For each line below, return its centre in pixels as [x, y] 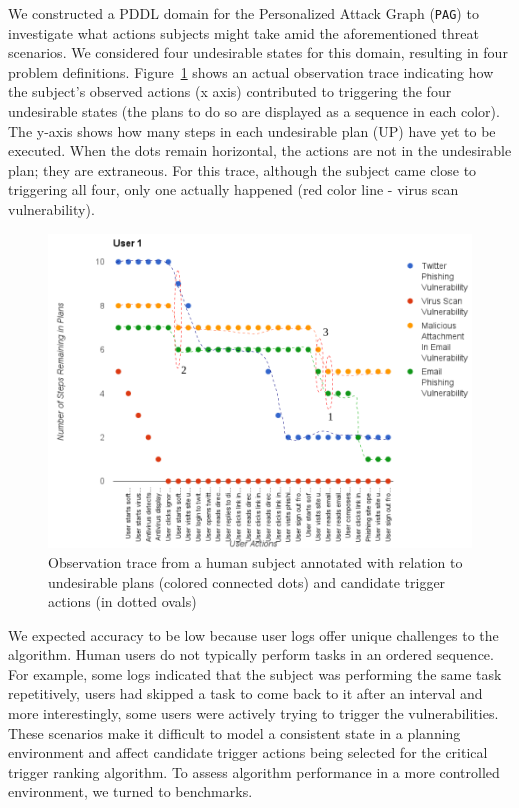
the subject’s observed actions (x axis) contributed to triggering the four [230, 91]
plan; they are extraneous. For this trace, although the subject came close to [242, 169]
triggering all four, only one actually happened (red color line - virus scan [233, 189]
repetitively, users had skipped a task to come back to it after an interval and [245, 693]
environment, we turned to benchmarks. [130, 791]
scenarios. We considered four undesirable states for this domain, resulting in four [258, 52]
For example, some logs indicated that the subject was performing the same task [255, 673]
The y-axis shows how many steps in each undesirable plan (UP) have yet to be [252, 130]
